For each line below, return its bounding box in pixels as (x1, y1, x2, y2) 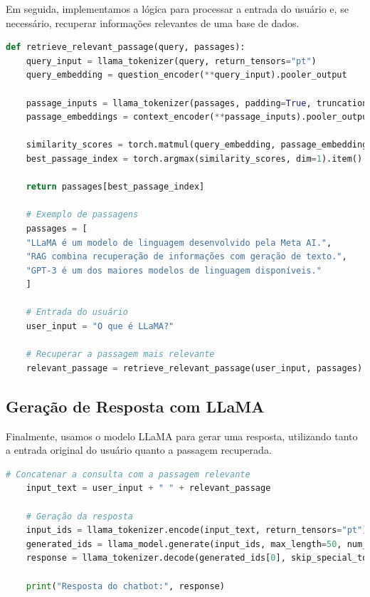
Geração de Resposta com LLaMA (6, 395, 265, 417)
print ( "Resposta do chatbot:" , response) (26, 581, 225, 591)
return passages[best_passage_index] (26, 182, 205, 192)
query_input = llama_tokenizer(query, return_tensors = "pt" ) (26, 56, 317, 66)
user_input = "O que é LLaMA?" (26, 321, 174, 332)
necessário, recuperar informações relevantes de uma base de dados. (6, 15, 300, 30)
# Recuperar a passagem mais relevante (26, 349, 215, 360)
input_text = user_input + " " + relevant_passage (26, 483, 271, 494)
